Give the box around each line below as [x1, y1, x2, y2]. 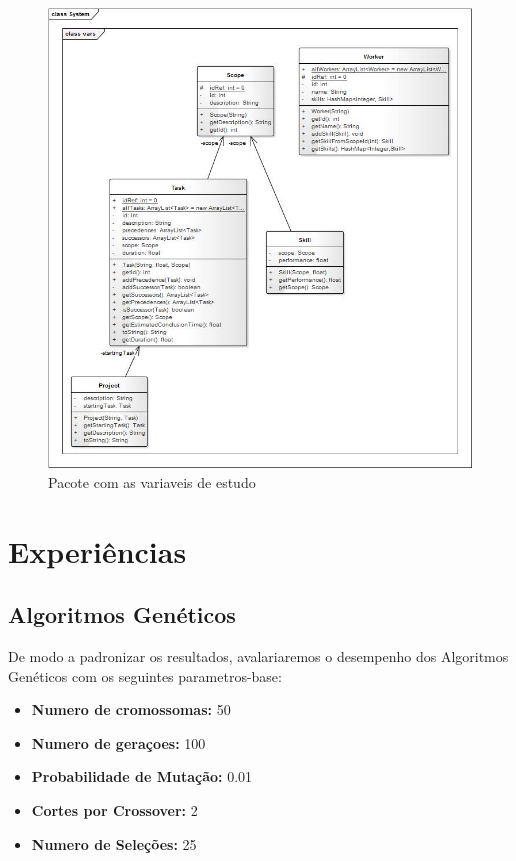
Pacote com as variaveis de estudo [48, 471, 256, 492]
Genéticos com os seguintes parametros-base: [8, 665, 282, 686]
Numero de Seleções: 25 [31, 833, 197, 854]
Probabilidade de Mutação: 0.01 [31, 766, 253, 787]
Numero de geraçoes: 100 [31, 732, 206, 753]
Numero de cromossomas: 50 [31, 699, 231, 720]
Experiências [8, 530, 187, 571]
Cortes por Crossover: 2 [31, 799, 198, 820]
